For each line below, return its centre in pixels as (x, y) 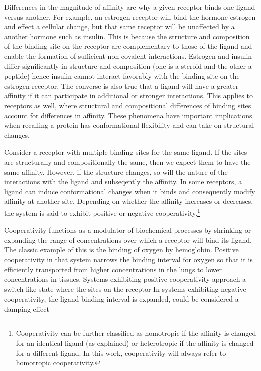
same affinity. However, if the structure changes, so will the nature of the (116, 171)
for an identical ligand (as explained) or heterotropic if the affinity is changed (135, 343)
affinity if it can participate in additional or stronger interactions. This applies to (128, 95)
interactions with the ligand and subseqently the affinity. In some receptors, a (123, 181)
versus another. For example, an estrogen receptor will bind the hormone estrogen (130, 16)
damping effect (27, 308)
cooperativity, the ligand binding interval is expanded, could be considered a (121, 299)
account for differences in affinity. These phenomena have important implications (128, 115)
